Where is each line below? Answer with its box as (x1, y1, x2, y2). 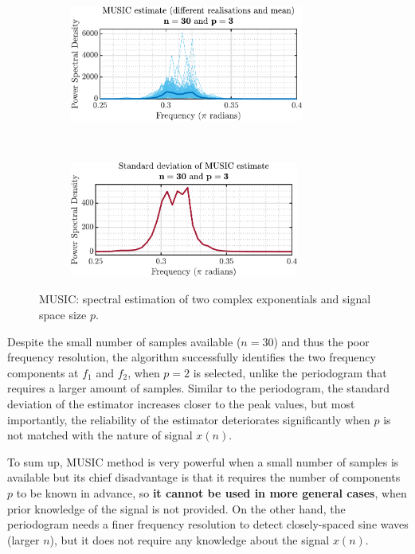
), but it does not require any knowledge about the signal (49, 531, 330, 548)
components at (7, 364, 79, 380)
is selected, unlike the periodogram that (193, 364, 387, 380)
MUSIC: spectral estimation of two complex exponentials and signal (39, 291, 371, 307)
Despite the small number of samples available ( (7, 333, 241, 349)
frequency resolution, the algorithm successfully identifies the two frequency (7, 349, 376, 365)
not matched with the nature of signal (7, 427, 193, 443)
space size (39, 306, 87, 322)
